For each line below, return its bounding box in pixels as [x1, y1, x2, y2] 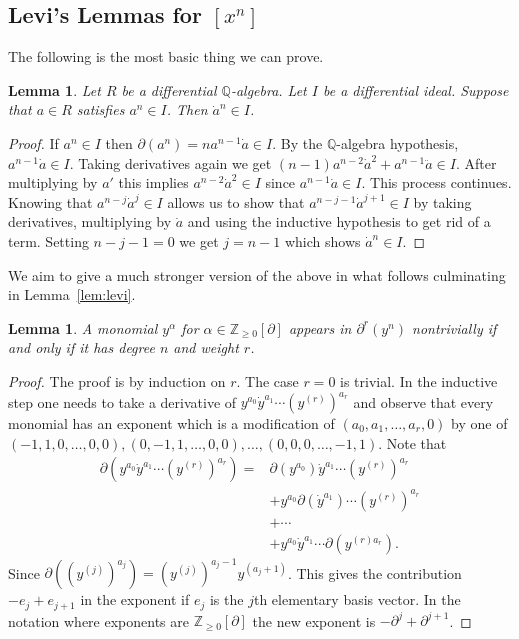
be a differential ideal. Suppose [322, 79, 509, 100]
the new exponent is [252, 610, 376, 631]
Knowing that [8, 191, 93, 212]
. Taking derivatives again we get [69, 152, 272, 173]
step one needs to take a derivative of [8, 391, 237, 412]
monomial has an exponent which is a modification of [8, 413, 335, 434]
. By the [272, 132, 323, 153]
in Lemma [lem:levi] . [8, 284, 136, 305]
